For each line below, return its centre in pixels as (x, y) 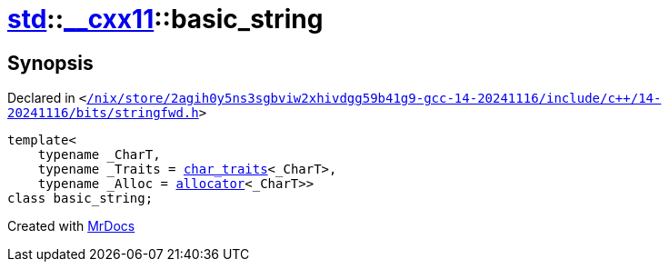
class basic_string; (80, 199)
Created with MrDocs (71, 226)
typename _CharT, (99, 155)
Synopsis (50, 63)
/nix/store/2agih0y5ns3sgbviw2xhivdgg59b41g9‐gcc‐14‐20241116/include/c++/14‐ (374, 99)
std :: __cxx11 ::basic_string (165, 19)
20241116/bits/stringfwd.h (103, 113)
